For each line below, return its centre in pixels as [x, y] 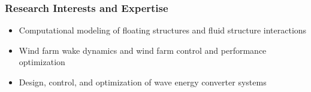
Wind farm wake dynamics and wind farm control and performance [143, 50]
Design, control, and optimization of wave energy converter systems [143, 82]
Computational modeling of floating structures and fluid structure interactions [163, 30]
